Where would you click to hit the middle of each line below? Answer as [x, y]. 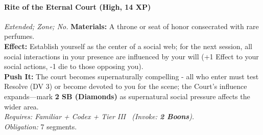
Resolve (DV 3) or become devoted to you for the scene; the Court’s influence [126, 86]
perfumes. [19, 36]
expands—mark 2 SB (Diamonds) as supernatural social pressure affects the [127, 96]
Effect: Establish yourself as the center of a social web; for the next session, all [128, 46]
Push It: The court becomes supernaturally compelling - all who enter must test [131, 76]
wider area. [21, 106]
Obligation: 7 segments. [41, 126]
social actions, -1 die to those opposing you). [74, 66]
